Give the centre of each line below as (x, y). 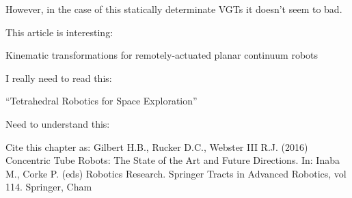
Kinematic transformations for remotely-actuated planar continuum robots (162, 55)
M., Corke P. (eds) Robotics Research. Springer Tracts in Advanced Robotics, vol (176, 173)
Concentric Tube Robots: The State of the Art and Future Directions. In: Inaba (173, 160)
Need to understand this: (58, 123)
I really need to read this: (59, 77)
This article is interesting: (59, 32)
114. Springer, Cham (49, 187)
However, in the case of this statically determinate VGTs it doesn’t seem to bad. (174, 9)
